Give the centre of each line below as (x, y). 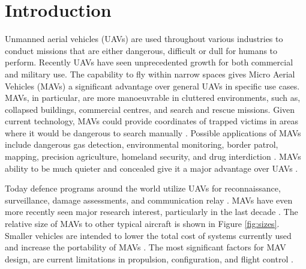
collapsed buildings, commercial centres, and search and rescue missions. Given (150, 109)
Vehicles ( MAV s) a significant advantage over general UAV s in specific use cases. (152, 86)
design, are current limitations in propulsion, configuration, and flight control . (149, 258)
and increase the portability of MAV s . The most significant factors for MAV (145, 247)
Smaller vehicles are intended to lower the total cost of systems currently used (148, 235)
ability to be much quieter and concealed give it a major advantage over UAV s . (151, 168)
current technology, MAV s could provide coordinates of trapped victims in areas (152, 121)
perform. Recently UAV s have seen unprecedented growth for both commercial (149, 62)
